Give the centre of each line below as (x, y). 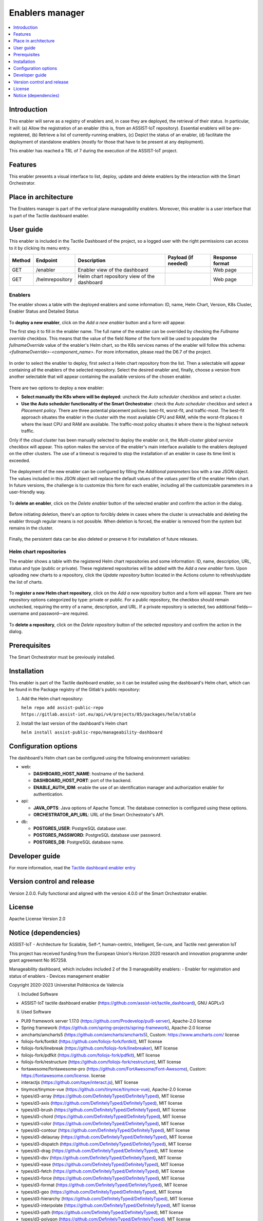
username (19, 613)
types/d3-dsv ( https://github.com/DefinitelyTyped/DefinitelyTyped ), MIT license (102, 1158)
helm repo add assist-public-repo (62, 707)
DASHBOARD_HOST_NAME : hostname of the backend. (89, 774)
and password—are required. (59, 613)
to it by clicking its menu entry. (40, 248)
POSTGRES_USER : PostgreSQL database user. (80, 828)
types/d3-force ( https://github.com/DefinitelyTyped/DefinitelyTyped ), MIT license (103, 1178)
